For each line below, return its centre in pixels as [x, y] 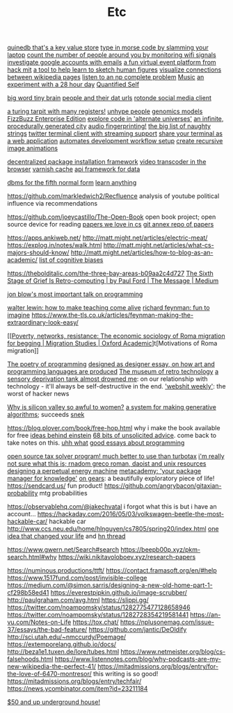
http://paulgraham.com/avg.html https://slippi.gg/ [78, 600]
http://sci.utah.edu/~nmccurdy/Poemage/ [67, 637]
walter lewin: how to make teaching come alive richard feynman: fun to [109, 308]
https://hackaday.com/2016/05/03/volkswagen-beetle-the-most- [131, 514]
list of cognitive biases [71, 260]
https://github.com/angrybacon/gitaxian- [163, 486]
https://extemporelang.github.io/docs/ [62, 644]
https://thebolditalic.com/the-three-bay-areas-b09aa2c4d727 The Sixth [110, 273]
